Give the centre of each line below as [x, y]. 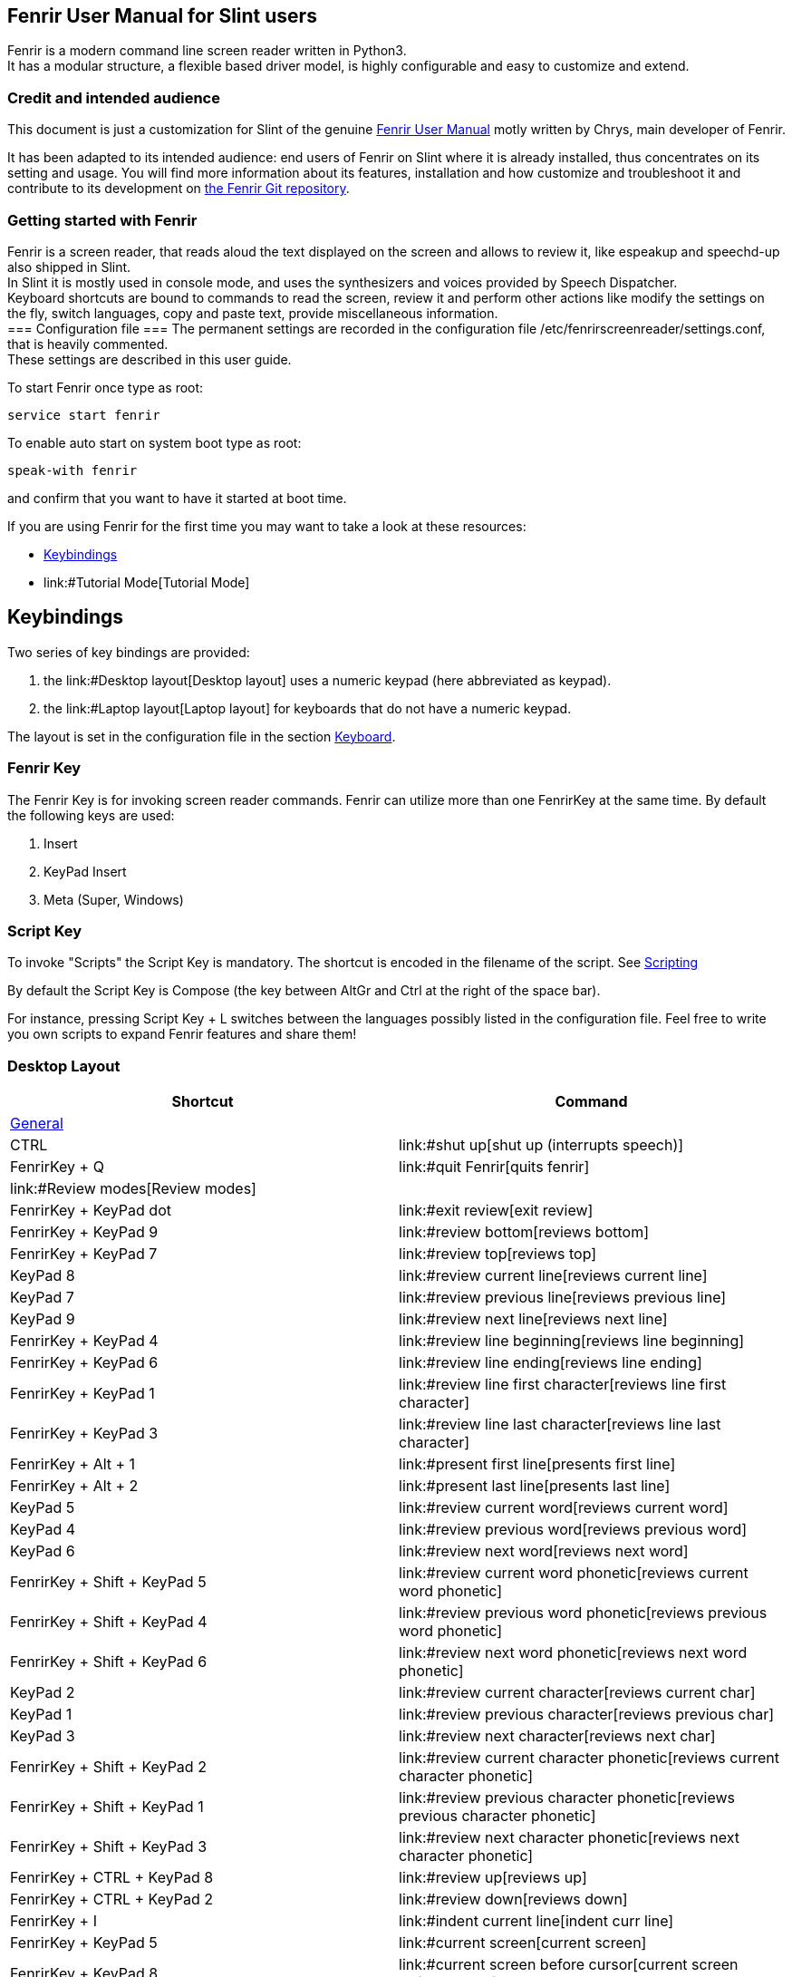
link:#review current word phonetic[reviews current [574, 1573]
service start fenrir [84, 415]
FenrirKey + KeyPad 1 [82, 1394]
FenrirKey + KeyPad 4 [84, 1341]
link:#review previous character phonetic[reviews [567, 1798]
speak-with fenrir [72, 470]
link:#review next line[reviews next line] [533, 1319]
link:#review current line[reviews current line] [553, 1276]
